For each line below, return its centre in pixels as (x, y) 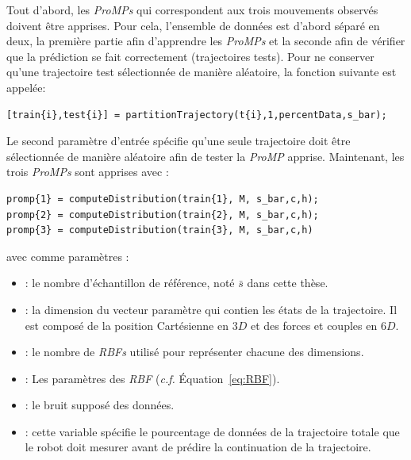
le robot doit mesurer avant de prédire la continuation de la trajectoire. (198, 447)
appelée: (26, 87)
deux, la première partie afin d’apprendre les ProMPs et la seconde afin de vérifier (206, 41)
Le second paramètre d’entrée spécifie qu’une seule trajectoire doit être (179, 141)
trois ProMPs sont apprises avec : (88, 172)
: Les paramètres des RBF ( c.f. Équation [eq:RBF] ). (152, 378)
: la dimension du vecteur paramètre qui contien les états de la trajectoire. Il (211, 309)
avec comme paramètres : (68, 256)
